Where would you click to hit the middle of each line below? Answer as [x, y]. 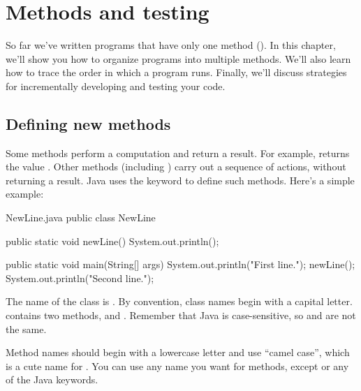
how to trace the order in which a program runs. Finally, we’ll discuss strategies [176, 72]
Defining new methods [88, 123]
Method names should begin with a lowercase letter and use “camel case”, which [178, 352]
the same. [26, 329]
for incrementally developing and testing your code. [116, 86]
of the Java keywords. [52, 379]
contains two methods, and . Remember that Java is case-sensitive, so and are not [181, 315]
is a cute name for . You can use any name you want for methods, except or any [177, 366]
